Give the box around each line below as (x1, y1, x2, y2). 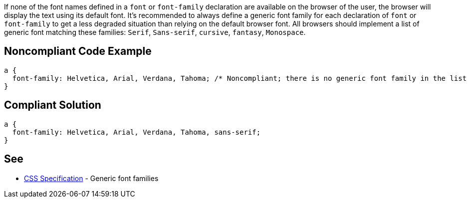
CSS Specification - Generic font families (24, 174, 159, 183)
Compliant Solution (4, 99, 101, 112)
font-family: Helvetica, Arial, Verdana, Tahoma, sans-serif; (12, 128, 261, 136)
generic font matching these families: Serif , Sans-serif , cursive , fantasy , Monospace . (4, 28, 306, 36)
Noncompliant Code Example (4, 45, 152, 58)
